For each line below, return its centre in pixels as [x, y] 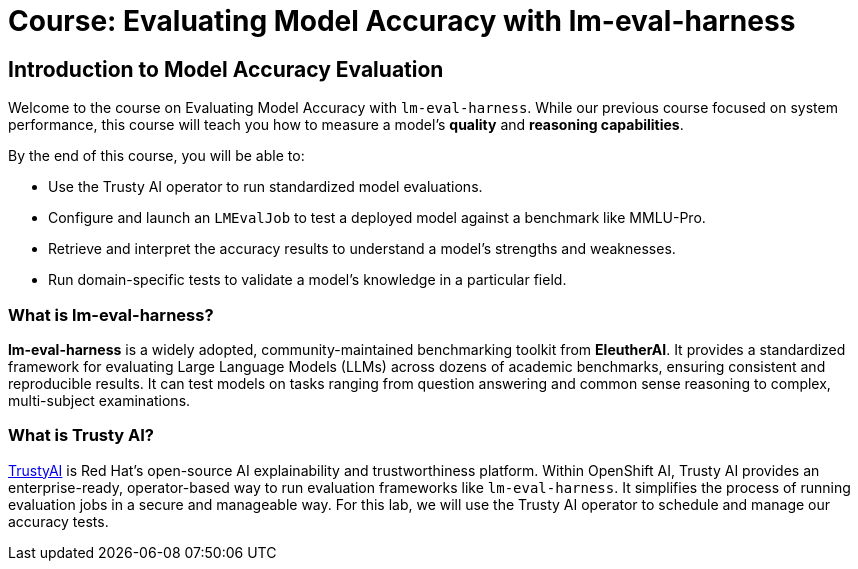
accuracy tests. [58, 521]
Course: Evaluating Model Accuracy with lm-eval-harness [402, 21]
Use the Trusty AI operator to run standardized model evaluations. [265, 187]
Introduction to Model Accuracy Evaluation [226, 69]
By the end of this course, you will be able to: [156, 156]
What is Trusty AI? [81, 435]
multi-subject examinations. [99, 400]
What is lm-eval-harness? [111, 314]
